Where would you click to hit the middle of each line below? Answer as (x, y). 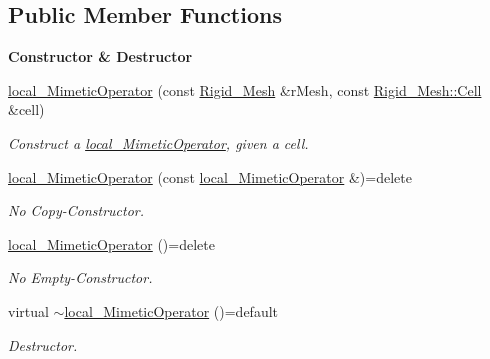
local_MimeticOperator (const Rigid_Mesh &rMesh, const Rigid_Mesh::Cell (245, 89)
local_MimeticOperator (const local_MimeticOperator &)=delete (210, 176)
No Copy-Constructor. (76, 210)
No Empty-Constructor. (80, 277)
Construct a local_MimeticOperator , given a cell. (158, 142)
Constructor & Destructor (100, 56)
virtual (28, 310)
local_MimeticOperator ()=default (171, 310)
